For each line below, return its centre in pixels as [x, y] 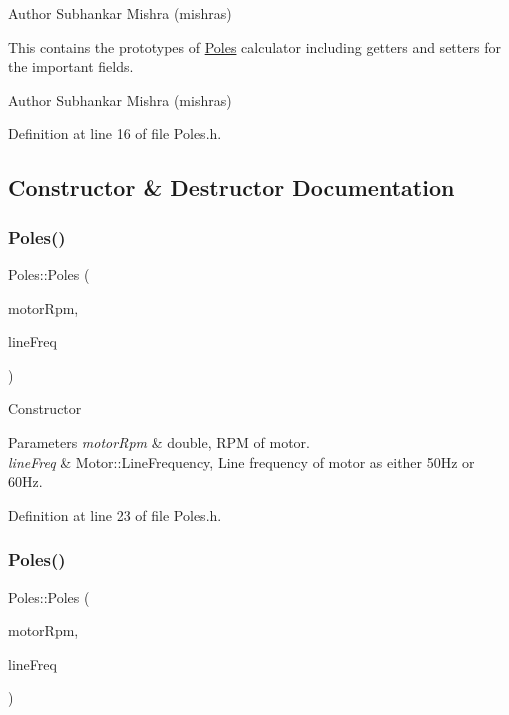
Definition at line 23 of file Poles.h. [115, 514]
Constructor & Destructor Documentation [231, 187]
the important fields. [71, 66]
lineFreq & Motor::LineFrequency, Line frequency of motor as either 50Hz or [241, 461]
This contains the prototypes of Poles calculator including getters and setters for [254, 46]
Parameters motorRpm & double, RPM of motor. [159, 441]
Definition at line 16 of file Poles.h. [115, 133]
